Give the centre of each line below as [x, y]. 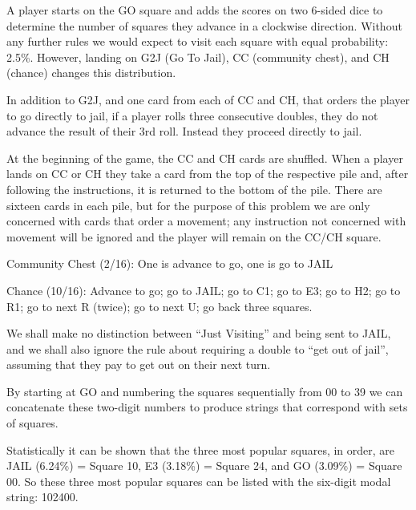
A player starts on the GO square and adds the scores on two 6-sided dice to [195, 10]
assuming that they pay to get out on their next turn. [139, 364]
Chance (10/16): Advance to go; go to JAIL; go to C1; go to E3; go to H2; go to [204, 290]
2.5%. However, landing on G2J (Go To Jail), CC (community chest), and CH [198, 57]
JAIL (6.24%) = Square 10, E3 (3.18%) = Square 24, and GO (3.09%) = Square [204, 465]
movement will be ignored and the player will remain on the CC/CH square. [194, 236]
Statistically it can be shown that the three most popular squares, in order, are [201, 449]
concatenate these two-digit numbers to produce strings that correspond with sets [207, 407]
